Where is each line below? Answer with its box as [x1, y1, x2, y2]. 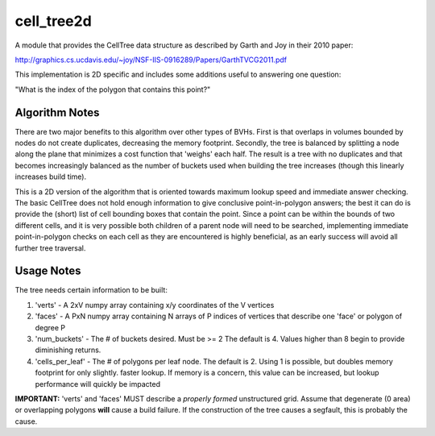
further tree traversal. [14, 243, 86, 253]
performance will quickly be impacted [35, 379, 161, 388]
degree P [35, 322, 66, 332]
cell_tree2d [14, 12, 92, 30]
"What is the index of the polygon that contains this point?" [14, 85, 211, 94]
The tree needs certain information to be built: [14, 285, 168, 295]
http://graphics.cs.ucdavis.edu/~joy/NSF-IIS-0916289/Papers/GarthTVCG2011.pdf [14, 55, 288, 64]
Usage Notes [14, 264, 81, 278]
